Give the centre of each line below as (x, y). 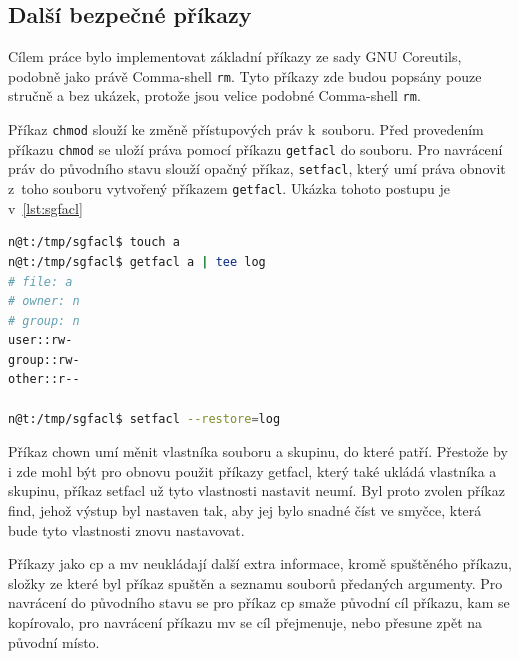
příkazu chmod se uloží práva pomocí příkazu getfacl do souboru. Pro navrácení (255, 148)
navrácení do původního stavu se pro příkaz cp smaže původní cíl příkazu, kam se (259, 602)
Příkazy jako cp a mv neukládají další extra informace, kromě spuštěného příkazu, (260, 563)
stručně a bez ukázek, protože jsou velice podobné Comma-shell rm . (214, 95)
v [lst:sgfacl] (45, 207)
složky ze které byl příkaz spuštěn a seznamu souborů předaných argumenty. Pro (255, 582)
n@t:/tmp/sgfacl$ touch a (94, 242)
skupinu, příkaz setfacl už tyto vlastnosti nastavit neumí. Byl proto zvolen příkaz (256, 490)
